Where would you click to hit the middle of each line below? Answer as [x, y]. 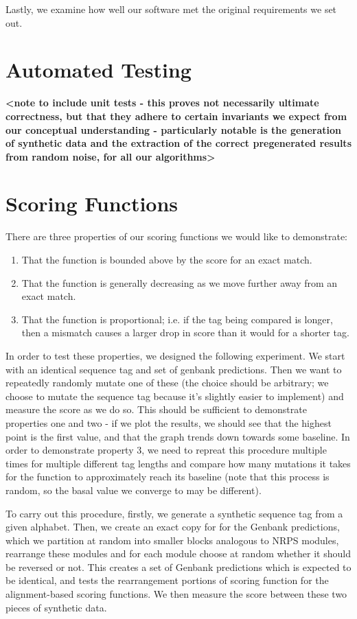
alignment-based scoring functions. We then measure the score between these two [176, 594]
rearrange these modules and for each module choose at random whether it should [178, 553]
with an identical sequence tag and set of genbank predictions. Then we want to [174, 369]
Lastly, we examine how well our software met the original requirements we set [171, 9]
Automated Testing [99, 70]
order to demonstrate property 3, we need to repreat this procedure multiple [166, 450]
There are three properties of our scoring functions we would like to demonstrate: [176, 236]
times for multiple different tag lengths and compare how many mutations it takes [178, 463]
